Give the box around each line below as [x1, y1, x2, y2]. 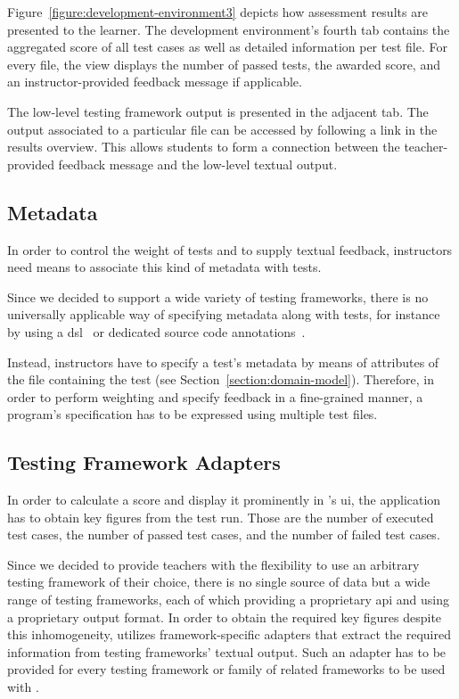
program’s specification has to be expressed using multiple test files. [7, 405, 378, 424]
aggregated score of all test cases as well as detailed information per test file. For [7, 37, 447, 56]
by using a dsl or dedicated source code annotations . [7, 322, 306, 341]
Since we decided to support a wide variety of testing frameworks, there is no [7, 287, 429, 306]
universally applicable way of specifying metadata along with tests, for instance [7, 305, 440, 324]
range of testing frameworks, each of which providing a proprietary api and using [7, 590, 450, 609]
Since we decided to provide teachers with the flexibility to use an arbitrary [7, 555, 420, 573]
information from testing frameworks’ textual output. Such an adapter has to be [7, 642, 447, 661]
